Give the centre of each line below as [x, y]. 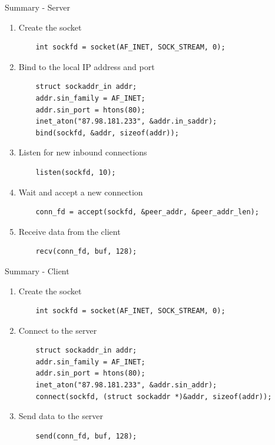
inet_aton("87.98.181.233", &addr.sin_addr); [126, 385]
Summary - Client [37, 270]
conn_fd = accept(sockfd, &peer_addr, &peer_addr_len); [147, 212]
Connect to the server [58, 330]
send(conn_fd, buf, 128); [86, 436]
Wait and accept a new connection [81, 192]
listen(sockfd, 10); [76, 172]
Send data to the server [61, 416]
